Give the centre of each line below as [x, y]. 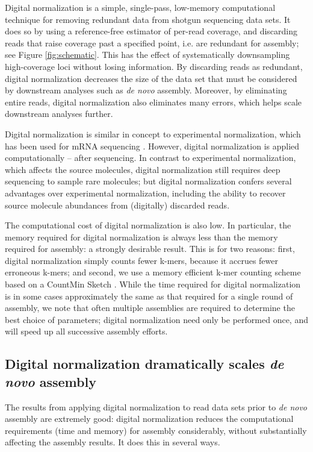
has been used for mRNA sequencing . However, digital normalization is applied [152, 146]
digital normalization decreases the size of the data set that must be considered [151, 78]
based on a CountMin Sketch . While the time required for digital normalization [153, 284]
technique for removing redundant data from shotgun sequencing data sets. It [148, 19]
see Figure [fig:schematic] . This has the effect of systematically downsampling [147, 55]
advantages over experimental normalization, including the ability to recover [145, 193]
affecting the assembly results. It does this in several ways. [113, 442]
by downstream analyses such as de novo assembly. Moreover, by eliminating [146, 90]
